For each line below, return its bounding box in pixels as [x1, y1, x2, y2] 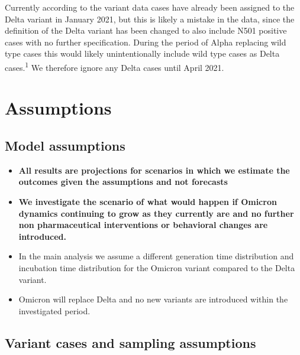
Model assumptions [5, 136, 125, 154]
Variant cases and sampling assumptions [5, 333, 256, 351]
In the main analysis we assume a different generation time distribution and [18, 250, 294, 262]
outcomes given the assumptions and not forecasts [18, 175, 228, 188]
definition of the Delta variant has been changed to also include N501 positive [5, 24, 287, 37]
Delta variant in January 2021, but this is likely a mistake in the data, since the [5, 12, 295, 25]
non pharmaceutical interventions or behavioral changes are [18, 219, 268, 231]
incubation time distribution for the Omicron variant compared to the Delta [18, 261, 295, 273]
